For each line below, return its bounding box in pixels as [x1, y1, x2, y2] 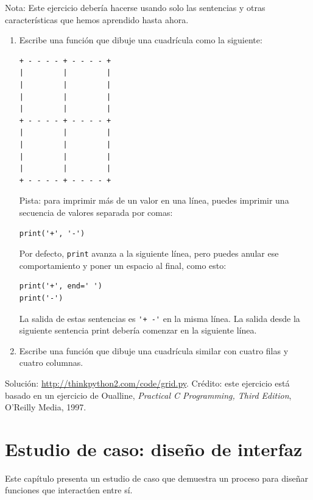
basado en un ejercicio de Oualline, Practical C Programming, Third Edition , [5, 388, 292, 401]
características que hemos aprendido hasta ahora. [5, 13, 189, 26]
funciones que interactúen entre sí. [5, 484, 133, 496]
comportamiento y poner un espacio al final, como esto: [19, 259, 227, 271]
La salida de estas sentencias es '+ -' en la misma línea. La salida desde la [19, 312, 300, 324]
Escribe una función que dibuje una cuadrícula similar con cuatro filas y [19, 344, 289, 357]
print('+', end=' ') [19, 282, 102, 291]
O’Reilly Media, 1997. [5, 401, 86, 413]
